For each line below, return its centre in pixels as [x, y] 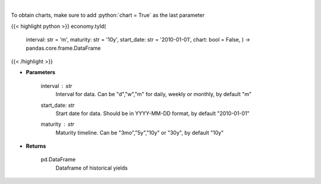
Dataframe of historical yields [92, 168]
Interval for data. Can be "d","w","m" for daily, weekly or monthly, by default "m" [154, 94]
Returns [36, 146]
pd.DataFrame [58, 160]
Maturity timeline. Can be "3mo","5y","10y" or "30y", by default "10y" [140, 132]
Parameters [41, 72]
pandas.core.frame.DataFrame [63, 48]
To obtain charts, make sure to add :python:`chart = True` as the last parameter [108, 15]
